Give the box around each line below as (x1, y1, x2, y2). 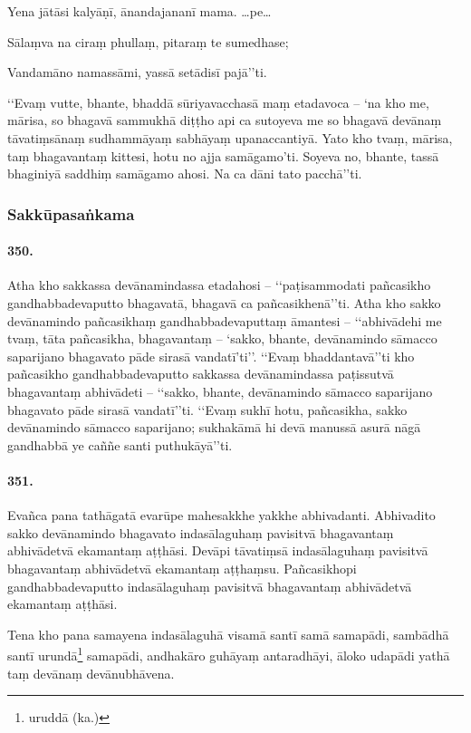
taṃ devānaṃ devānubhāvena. (7, 663, 175, 682)
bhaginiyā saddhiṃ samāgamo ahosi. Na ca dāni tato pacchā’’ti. (7, 164, 362, 183)
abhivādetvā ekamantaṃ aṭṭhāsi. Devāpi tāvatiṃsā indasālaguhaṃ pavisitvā (7, 541, 428, 560)
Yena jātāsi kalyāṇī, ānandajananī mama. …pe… (7, 2, 272, 20)
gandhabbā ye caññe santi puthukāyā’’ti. (7, 435, 233, 454)
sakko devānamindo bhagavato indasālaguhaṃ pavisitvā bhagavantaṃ (7, 523, 394, 542)
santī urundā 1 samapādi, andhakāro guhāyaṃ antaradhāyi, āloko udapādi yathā (7, 643, 450, 664)
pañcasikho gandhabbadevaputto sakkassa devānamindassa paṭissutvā (7, 364, 394, 383)
